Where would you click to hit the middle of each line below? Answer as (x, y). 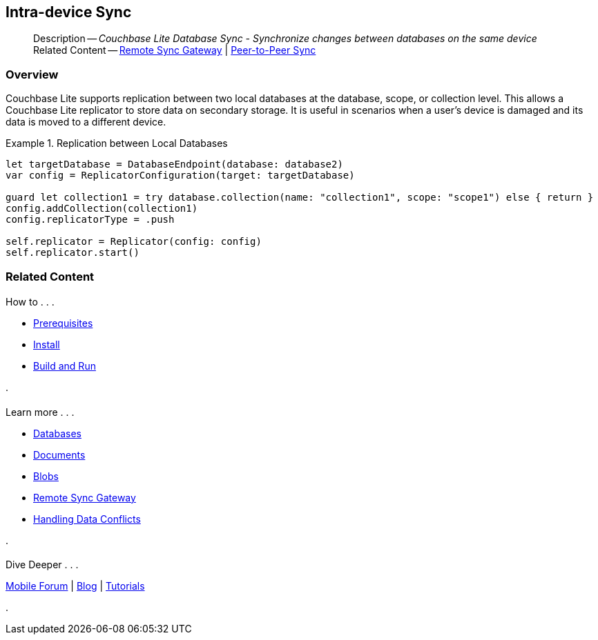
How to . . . (30, 302)
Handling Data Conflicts (87, 519)
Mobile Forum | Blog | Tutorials (75, 586)
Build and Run (65, 366)
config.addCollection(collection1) (102, 209)
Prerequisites (63, 323)
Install (47, 345)
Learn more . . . (40, 412)
